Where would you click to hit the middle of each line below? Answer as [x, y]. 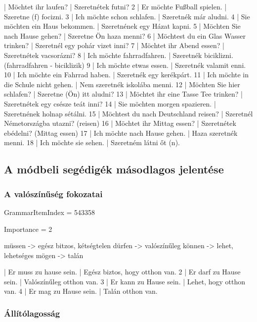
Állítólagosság [32, 313]
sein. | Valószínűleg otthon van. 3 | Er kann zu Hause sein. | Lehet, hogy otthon [125, 281]
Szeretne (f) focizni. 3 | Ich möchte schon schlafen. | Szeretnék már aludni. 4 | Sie [127, 16]
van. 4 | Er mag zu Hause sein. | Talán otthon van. [81, 291]
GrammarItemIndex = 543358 [50, 212]
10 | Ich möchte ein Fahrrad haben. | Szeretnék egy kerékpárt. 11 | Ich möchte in [127, 75]
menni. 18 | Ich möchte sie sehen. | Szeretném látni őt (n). [92, 142]
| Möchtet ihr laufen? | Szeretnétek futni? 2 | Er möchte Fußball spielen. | [115, 6]
